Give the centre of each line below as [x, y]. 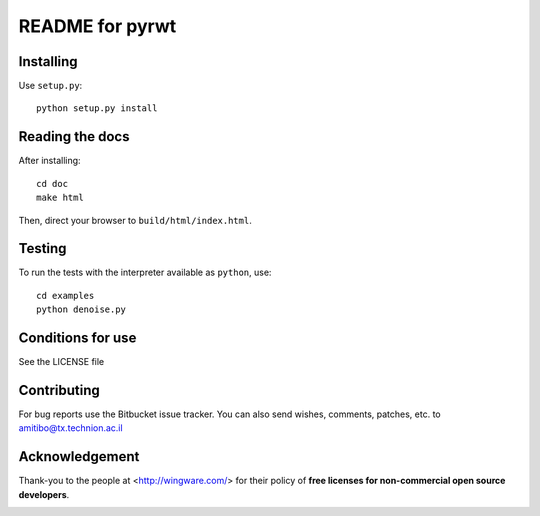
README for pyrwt [97, 26]
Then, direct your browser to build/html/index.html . [135, 220]
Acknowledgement [79, 456]
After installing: [49, 161]
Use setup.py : [50, 86]
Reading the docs [74, 136]
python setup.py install [97, 108]
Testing [42, 248]
